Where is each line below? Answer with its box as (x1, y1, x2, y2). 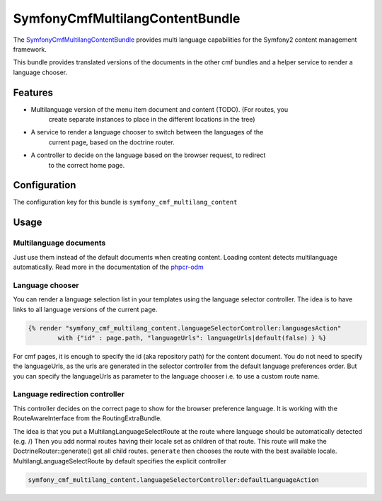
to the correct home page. (48, 161, 125, 169)
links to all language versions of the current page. (13, 305, 158, 313)
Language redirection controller (13, 389, 125, 399)
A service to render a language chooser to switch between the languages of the (30, 128, 264, 137)
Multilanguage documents (13, 238, 106, 248)
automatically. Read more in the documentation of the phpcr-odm (13, 263, 204, 272)
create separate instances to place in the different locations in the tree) (48, 115, 255, 124)
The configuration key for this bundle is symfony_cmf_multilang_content (13, 198, 238, 207)
